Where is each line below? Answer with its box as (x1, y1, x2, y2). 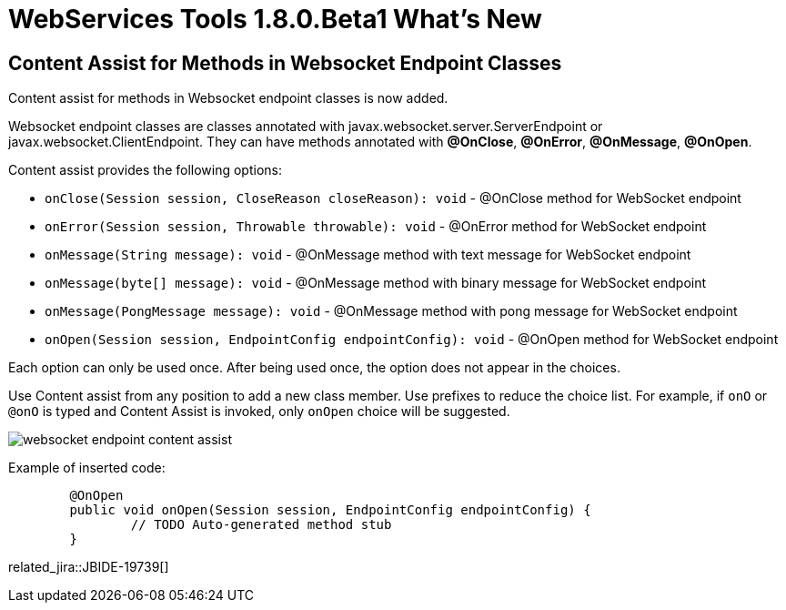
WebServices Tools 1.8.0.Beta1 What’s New (8, 4, 542, 35)
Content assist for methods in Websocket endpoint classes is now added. (8, 90, 448, 107)
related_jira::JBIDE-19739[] (8, 559, 169, 575)
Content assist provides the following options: (8, 162, 282, 178)
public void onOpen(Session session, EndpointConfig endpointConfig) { (69, 503, 591, 518)
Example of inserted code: (8, 460, 166, 476)
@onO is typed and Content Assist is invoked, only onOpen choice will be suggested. (8, 403, 510, 420)
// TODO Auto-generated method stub (130, 517, 392, 533)
